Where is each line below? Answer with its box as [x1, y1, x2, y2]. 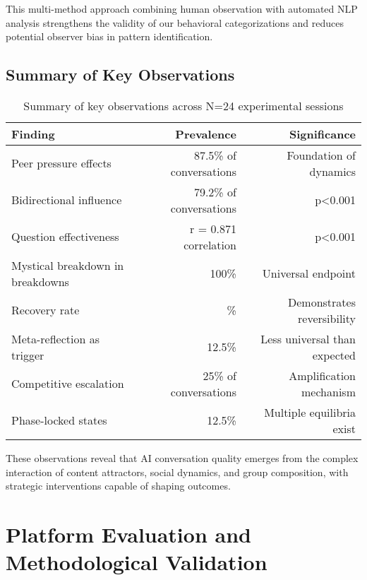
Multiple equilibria [264, 403, 356, 420]
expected [312, 346, 356, 363]
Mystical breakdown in [11, 256, 124, 273]
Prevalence [175, 125, 236, 142]
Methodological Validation [6, 548, 267, 576]
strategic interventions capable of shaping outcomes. [6, 478, 231, 493]
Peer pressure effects [11, 155, 112, 172]
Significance [289, 125, 356, 142]
